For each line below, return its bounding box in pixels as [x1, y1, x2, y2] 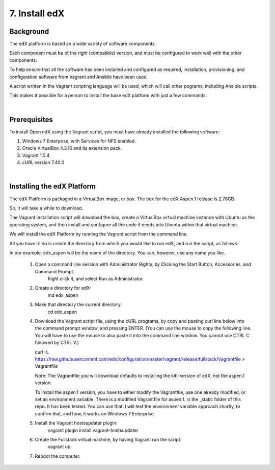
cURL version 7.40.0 [22, 159, 65, 166]
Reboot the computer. [35, 453, 81, 459]
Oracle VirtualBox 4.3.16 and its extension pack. [22, 145, 122, 151]
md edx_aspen [47, 292, 78, 298]
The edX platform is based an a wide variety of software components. [9, 41, 156, 47]
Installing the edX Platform [9, 182, 96, 191]
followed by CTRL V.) [35, 340, 79, 346]
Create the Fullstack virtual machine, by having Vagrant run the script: [35, 436, 182, 442]
